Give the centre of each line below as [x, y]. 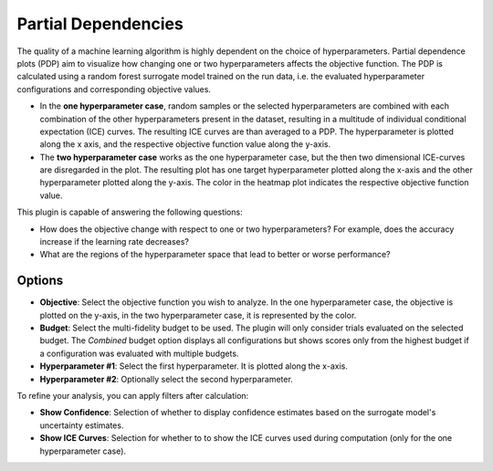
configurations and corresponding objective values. [114, 89]
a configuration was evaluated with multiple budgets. [139, 353]
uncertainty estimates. [82, 425]
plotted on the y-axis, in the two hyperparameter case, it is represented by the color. [198, 315]
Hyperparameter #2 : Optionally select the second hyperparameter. [167, 379]
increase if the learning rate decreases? [115, 242]
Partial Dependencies [100, 24]
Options [40, 281]
